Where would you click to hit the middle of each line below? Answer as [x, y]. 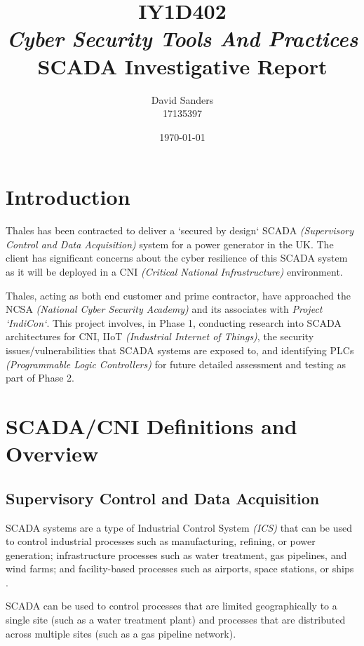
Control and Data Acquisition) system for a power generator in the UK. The [170, 244]
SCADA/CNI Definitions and [151, 425]
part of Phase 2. [40, 378]
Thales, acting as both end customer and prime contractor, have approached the [178, 295]
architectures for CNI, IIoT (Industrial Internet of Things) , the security [160, 336]
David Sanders [182, 99]
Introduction [68, 197]
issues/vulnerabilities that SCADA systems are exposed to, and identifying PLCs [180, 350]
